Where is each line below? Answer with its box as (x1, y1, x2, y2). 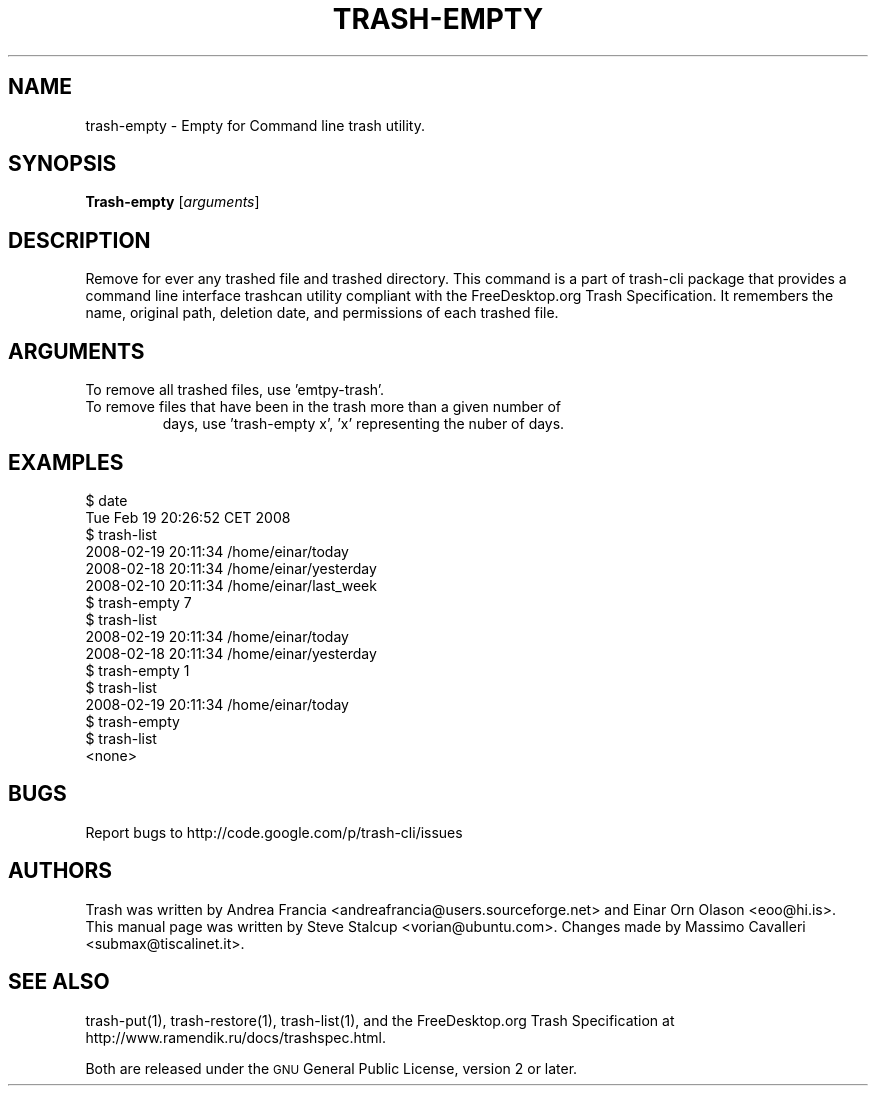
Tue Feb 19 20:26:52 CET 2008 (85, 508, 291, 526)
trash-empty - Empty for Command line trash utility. (85, 116, 425, 134)
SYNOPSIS (8, 151, 117, 177)
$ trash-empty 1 (85, 661, 190, 679)
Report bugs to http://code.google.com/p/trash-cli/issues (85, 823, 463, 841)
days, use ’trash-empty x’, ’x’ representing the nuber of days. (162, 415, 565, 433)
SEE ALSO (8, 969, 110, 995)
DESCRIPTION (8, 227, 151, 253)
